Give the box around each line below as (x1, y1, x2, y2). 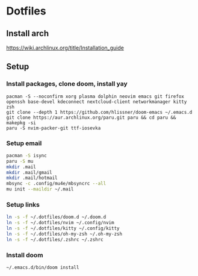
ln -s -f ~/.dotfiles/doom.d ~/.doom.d (6, 214, 107, 221)
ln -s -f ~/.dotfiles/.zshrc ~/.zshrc (6, 236, 104, 242)
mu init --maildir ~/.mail (6, 186, 74, 192)
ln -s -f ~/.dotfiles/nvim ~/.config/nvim (6, 220, 114, 226)
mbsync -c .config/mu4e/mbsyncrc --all (6, 181, 107, 187)
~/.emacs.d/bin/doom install (6, 265, 79, 271)
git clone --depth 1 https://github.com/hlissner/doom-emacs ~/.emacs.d (6, 109, 193, 115)
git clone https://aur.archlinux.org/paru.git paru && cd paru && (6, 114, 176, 121)
